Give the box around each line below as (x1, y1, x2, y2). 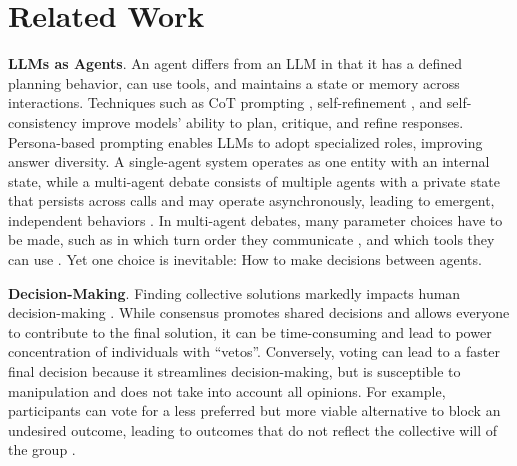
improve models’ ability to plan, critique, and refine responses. (81, 111, 464, 132)
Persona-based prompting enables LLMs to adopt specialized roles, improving (8, 131, 483, 152)
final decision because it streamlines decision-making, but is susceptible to (8, 361, 461, 382)
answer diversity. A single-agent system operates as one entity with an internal (8, 151, 490, 172)
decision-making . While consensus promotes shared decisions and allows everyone (8, 302, 510, 323)
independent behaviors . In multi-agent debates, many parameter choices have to (8, 209, 503, 230)
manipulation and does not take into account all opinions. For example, (8, 380, 446, 401)
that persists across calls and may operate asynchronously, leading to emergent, (8, 190, 495, 211)
